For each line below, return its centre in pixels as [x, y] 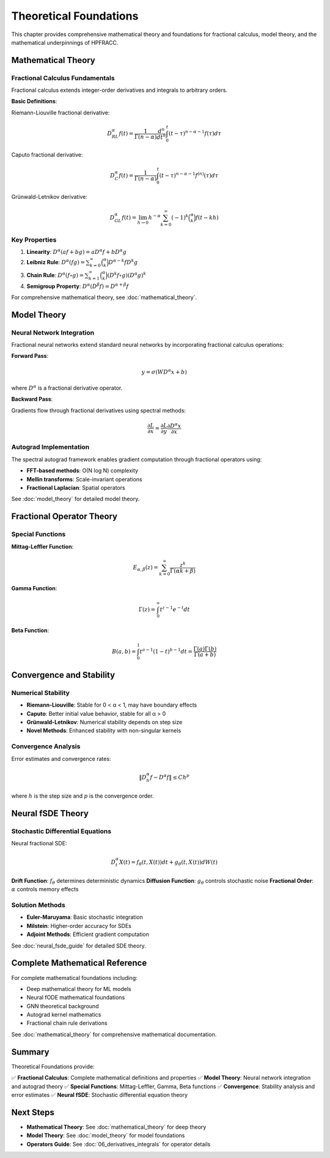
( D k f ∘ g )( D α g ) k [127, 275]
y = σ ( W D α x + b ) [164, 372]
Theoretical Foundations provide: [53, 1066]
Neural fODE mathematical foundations [76, 998]
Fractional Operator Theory [64, 517]
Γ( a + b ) [205, 655]
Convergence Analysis [46, 746]
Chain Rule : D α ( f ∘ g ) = [55, 275]
